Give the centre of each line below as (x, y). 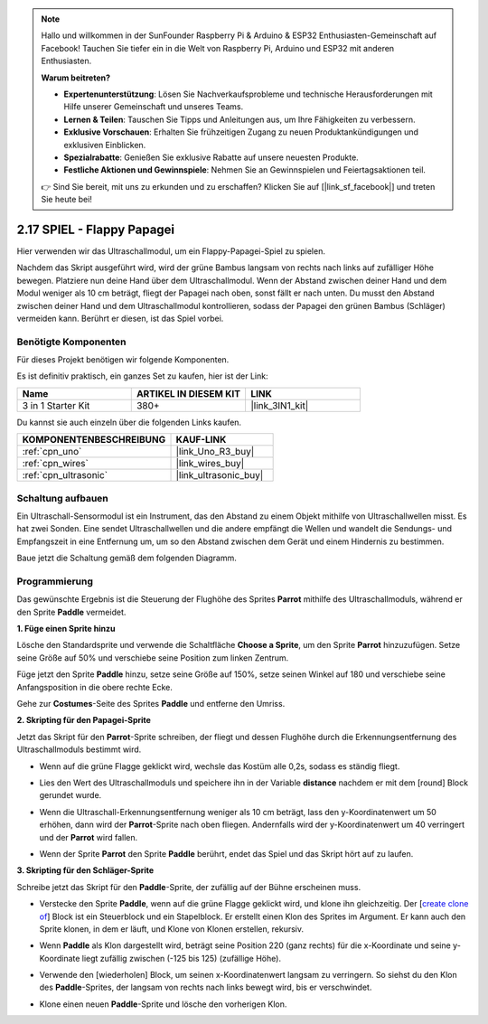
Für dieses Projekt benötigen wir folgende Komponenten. (123, 360)
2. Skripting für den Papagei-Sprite (84, 720)
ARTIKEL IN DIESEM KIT (188, 393)
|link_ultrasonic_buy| (220, 475)
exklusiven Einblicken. (105, 145)
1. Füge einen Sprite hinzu (66, 629)
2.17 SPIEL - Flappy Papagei (96, 229)
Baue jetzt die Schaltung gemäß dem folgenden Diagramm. (127, 558)
